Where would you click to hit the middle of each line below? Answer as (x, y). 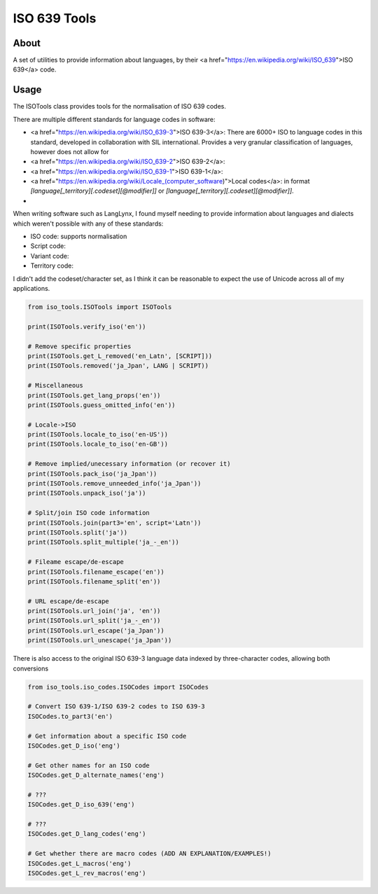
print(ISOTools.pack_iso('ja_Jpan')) (92, 474)
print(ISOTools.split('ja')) (78, 532)
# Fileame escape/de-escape (76, 562)
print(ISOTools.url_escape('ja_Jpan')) (96, 630)
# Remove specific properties (79, 346)
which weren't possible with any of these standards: (88, 224)
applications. (31, 288)
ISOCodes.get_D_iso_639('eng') (82, 805)
